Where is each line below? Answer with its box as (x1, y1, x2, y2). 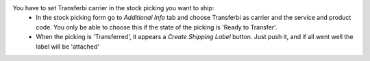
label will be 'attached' (36, 42, 99, 51)
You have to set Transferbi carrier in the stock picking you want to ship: (12, 4, 214, 12)
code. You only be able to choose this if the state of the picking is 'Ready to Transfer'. (36, 23, 277, 31)
